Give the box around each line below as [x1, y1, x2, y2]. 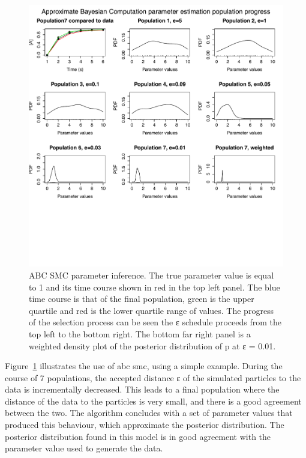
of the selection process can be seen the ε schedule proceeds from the [29, 316, 281, 328]
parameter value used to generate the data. [5, 442, 163, 454]
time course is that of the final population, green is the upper [29, 292, 254, 305]
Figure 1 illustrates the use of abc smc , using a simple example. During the [5, 360, 283, 372]
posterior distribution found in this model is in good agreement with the [5, 430, 271, 442]
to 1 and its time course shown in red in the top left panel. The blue [29, 280, 280, 293]
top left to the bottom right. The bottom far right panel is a [29, 327, 251, 340]
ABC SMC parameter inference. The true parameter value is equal [29, 268, 274, 281]
